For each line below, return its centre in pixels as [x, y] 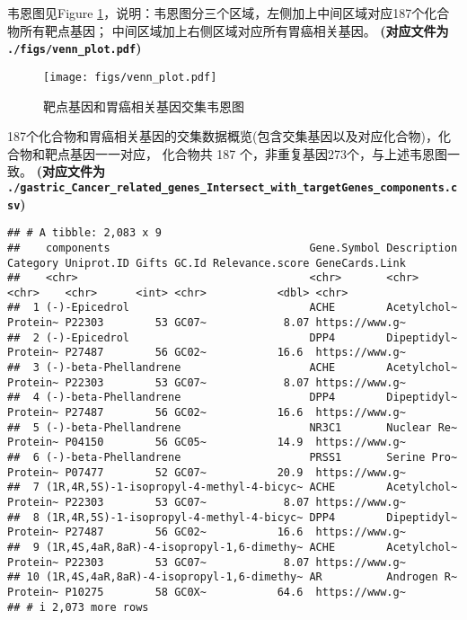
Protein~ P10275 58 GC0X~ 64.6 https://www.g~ [207, 592]
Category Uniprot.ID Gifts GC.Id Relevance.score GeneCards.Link [207, 263]
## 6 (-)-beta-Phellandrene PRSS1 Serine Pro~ [233, 458]
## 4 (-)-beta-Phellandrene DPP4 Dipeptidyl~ [233, 398]
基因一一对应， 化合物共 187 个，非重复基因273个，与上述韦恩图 [258, 153]
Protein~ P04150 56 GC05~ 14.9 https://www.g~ [207, 443]
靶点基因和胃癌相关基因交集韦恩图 [144, 106]
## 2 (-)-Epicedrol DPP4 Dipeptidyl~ [233, 337]
